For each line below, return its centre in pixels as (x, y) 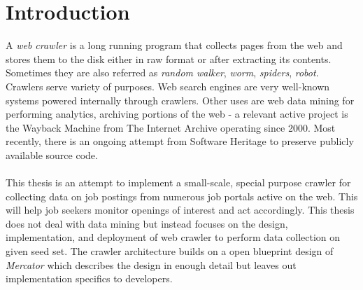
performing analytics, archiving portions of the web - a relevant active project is (177, 114)
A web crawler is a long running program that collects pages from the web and (174, 45)
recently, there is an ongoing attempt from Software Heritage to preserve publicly (180, 141)
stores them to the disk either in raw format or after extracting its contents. (169, 58)
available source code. (52, 154)
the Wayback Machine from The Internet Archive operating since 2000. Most (171, 127)
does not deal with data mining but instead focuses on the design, (147, 223)
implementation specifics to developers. (89, 278)
